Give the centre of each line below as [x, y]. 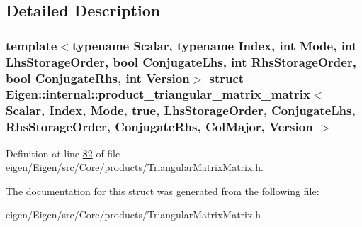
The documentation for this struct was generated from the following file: [163, 190]
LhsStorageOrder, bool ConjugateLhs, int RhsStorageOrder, [181, 61]
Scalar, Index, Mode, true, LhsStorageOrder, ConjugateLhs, [181, 110]
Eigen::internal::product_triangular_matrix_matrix [158, 94]
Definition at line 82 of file [63, 153]
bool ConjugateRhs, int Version [98, 78]
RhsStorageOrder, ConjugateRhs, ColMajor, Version [159, 127]
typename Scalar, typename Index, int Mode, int [215, 45]
